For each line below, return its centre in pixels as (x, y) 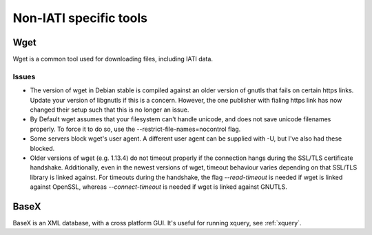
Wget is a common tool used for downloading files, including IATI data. (113, 59)
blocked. (42, 148)
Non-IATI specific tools (80, 18)
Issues (24, 76)
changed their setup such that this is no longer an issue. (110, 110)
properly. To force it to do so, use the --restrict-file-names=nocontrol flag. (135, 129)
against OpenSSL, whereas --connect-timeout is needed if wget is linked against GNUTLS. (158, 187)
